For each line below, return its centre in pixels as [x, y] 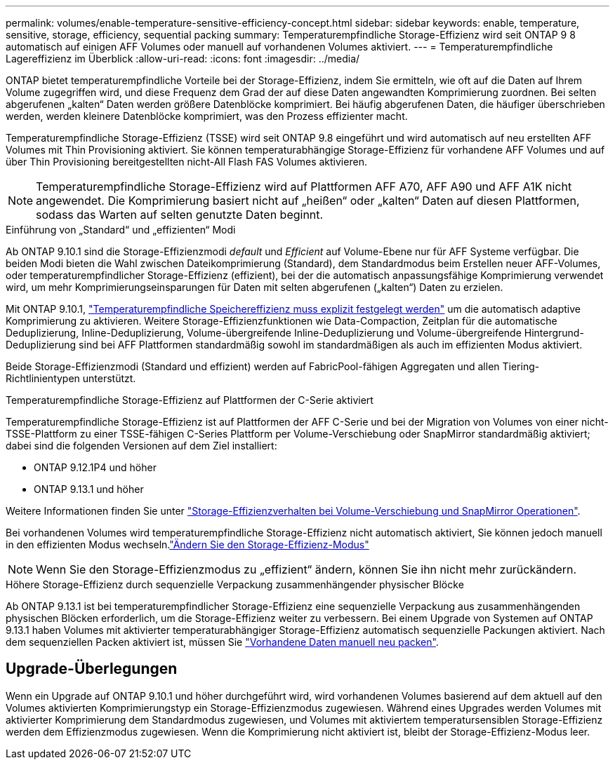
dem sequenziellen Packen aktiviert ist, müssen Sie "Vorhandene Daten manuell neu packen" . [222, 642]
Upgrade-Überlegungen [92, 669]
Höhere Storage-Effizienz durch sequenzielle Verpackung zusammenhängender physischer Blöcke [235, 584]
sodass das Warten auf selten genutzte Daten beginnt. [180, 215]
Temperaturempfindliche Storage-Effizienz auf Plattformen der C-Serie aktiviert [190, 400]
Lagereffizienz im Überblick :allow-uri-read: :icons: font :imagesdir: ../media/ [183, 59]
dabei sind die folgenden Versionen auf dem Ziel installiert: [141, 446]
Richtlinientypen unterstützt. [71, 378]
